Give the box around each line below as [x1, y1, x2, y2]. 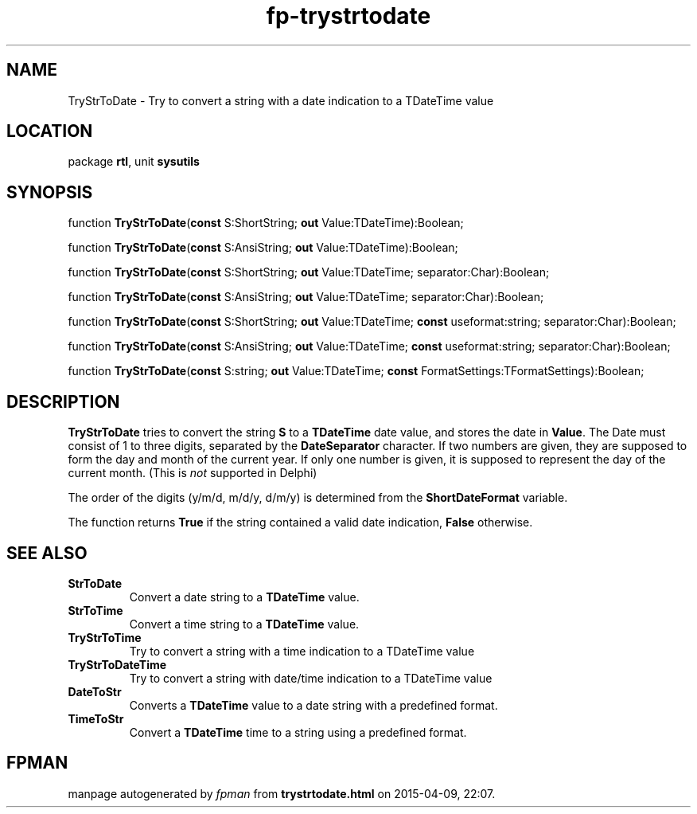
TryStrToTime [68, 630, 142, 644]
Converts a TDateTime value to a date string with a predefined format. [129, 698, 498, 712]
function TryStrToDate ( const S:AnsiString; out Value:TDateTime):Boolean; [68, 241, 458, 255]
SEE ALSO [6, 542, 88, 563]
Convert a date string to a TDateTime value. [129, 589, 360, 604]
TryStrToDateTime [68, 657, 167, 671]
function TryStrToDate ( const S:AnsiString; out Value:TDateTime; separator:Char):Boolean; [68, 290, 544, 304]
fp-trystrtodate [266, 2, 431, 29]
